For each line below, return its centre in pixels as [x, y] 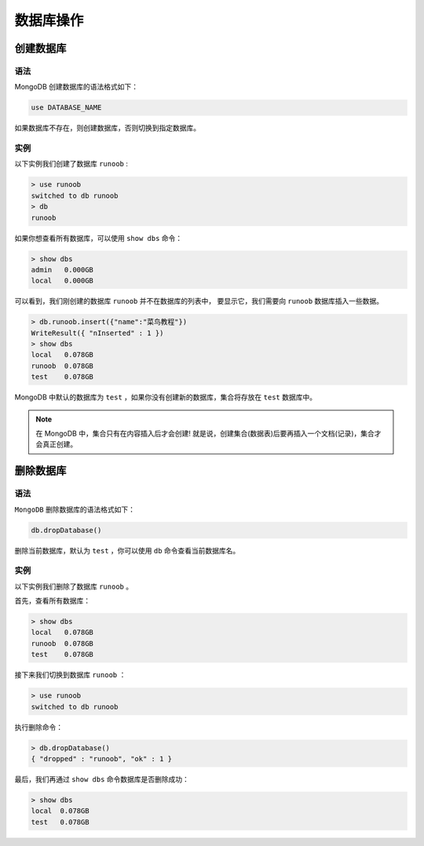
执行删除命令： [38, 727]
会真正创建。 [57, 444]
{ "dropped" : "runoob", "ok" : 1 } [102, 758]
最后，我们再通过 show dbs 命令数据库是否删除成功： [102, 779]
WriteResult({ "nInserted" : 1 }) [97, 333]
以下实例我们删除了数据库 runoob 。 [74, 586]
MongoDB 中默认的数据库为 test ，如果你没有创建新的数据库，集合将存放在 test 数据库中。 [166, 397]
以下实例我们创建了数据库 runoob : [71, 164]
